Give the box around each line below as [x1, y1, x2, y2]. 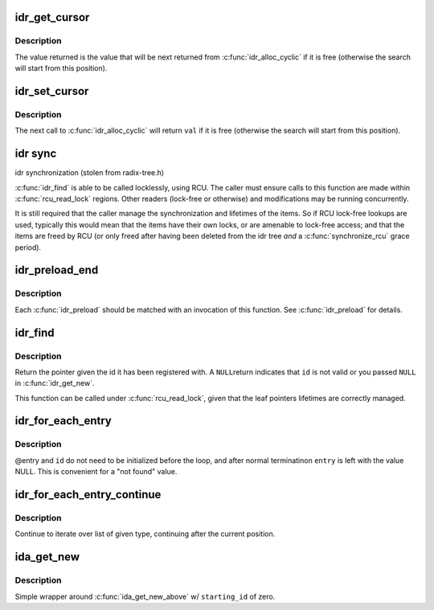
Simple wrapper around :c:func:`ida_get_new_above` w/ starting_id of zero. [14, 592, 276, 601]
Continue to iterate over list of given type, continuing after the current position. [14, 529, 276, 538]
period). [14, 242, 42, 252]
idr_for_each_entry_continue [14, 488, 162, 502]
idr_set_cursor [14, 84, 89, 98]
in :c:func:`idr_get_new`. [14, 379, 95, 388]
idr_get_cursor [14, 10, 90, 24]
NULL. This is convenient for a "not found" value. [14, 467, 178, 477]
